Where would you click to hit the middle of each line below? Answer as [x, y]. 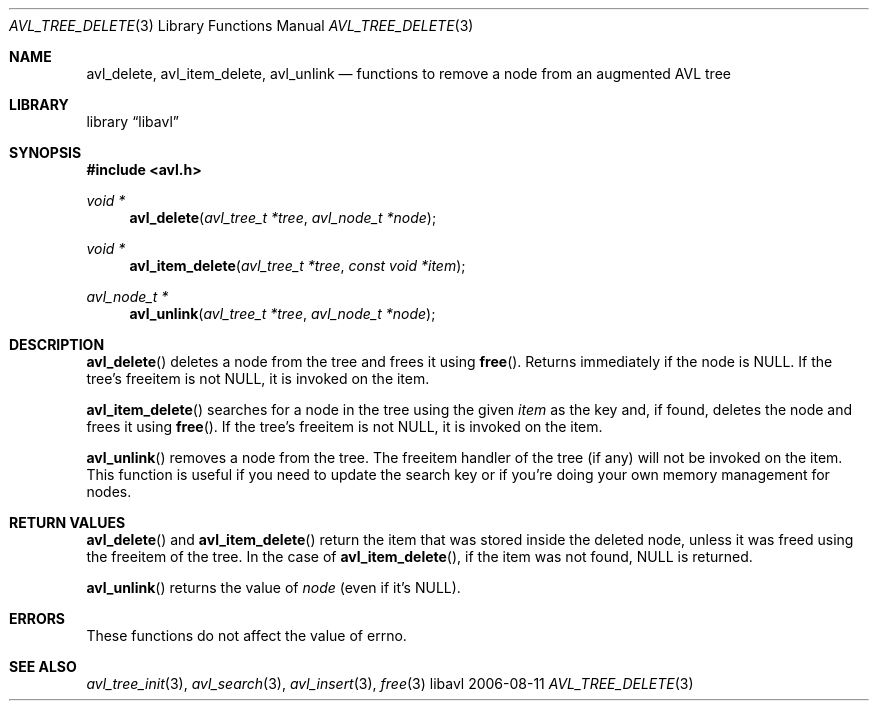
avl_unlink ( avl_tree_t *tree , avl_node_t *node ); [282, 313]
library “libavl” [132, 121]
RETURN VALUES [67, 522]
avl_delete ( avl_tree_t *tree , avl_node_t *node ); [283, 217]
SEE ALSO [43, 666]
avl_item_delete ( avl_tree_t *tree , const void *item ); [297, 265]
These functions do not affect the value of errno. [246, 635]
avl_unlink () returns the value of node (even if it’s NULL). [273, 587]
